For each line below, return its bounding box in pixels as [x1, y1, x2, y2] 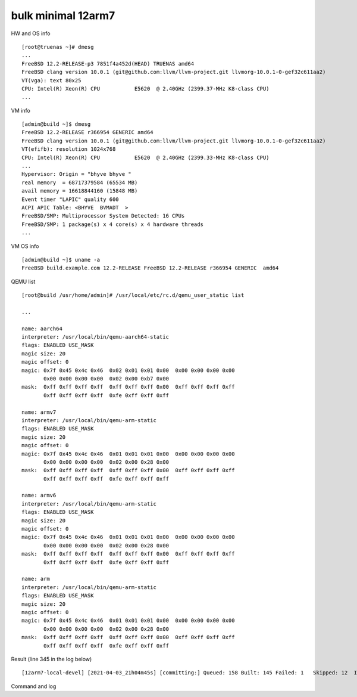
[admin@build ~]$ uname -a [21, 256, 101, 263]
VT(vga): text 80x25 [21, 77, 82, 83]
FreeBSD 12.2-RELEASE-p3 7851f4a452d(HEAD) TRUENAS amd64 [21, 60, 195, 67]
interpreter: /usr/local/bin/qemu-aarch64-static [21, 334, 170, 340]
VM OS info [11, 242, 39, 250]
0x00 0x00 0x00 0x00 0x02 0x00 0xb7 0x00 [43, 376, 170, 382]
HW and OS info [11, 30, 51, 37]
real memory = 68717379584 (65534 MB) [21, 179, 138, 186]
